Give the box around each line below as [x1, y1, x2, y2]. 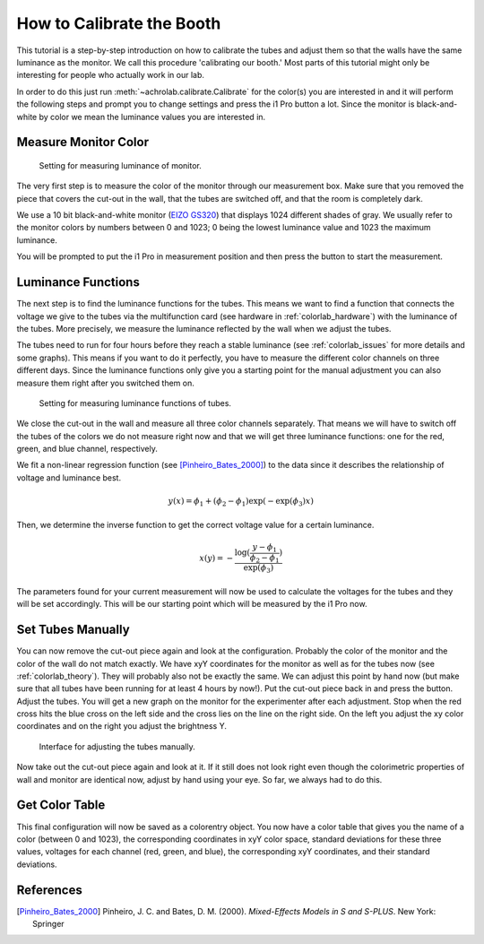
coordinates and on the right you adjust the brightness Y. [16, 721, 228, 732]
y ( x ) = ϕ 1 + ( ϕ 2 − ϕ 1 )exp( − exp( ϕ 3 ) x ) [168, 496, 314, 508]
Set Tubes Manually [16, 622, 130, 637]
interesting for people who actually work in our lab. [16, 70, 205, 81]
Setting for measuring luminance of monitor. [39, 160, 202, 170]
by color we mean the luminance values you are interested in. [39, 111, 266, 122]
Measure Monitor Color [16, 134, 150, 150]
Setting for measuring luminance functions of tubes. [39, 397, 232, 408]
